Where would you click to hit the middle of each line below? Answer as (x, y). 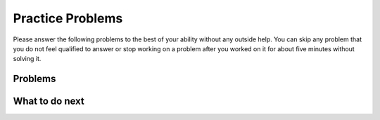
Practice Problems (68, 18)
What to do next (49, 101)
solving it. (27, 59)
